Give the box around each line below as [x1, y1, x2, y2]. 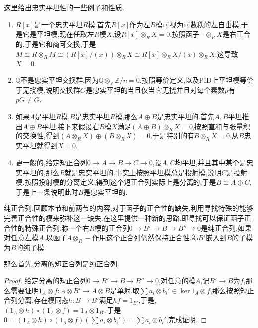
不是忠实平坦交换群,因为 [20, 74, 99, 85]
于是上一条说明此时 [15, 186, 78, 197]
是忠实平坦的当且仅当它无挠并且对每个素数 [85, 84, 225, 95]
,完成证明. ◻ [166, 314, 207, 325]
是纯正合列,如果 [200, 222, 252, 233]
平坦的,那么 [22, 167, 60, 177]
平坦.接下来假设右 [42, 121, 99, 131]
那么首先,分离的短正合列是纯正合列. [4, 259, 119, 269]
